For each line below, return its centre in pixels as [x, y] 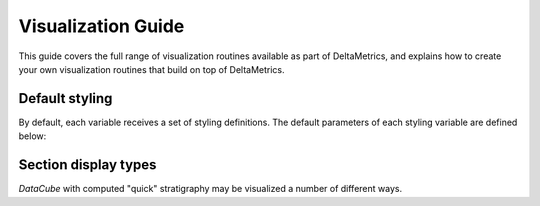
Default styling [65, 98]
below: [32, 136]
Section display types [87, 165]
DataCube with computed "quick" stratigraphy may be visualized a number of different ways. [210, 189]
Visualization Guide [101, 26]
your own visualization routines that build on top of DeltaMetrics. [151, 69]
